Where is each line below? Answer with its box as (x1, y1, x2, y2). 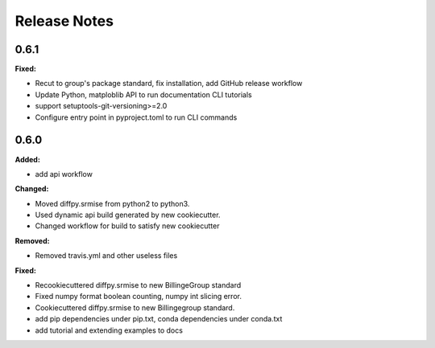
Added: (14, 154, 40, 164)
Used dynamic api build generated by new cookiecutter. (35, 210, 221, 220)
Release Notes (14, 12, 114, 30)
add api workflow (35, 169, 93, 178)
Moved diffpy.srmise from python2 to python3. (35, 199, 190, 208)
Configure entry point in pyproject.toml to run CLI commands (35, 113, 238, 122)
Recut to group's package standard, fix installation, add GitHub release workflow (35, 79, 303, 88)
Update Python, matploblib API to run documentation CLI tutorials (35, 89, 253, 100)
